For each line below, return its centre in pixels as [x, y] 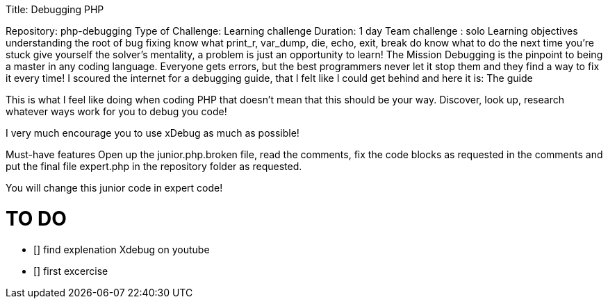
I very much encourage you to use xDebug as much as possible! [153, 133]
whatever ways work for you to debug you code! [116, 111]
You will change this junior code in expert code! [114, 188]
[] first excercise [71, 271]
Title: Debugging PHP [55, 9]
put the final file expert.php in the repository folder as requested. [154, 166]
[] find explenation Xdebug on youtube [122, 249]
